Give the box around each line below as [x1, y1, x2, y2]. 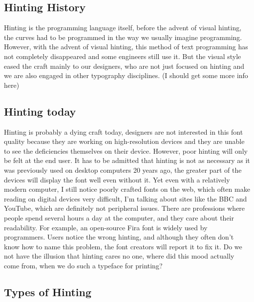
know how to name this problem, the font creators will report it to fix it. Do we [4, 241, 242, 251]
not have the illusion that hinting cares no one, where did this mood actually [4, 251, 234, 261]
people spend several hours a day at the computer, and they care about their [4, 212, 234, 222]
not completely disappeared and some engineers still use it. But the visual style [4, 51, 241, 61]
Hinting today [4, 103, 76, 119]
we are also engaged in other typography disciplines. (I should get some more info [4, 70, 248, 81]
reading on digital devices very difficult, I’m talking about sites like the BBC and [4, 193, 247, 203]
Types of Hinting [4, 284, 92, 299]
